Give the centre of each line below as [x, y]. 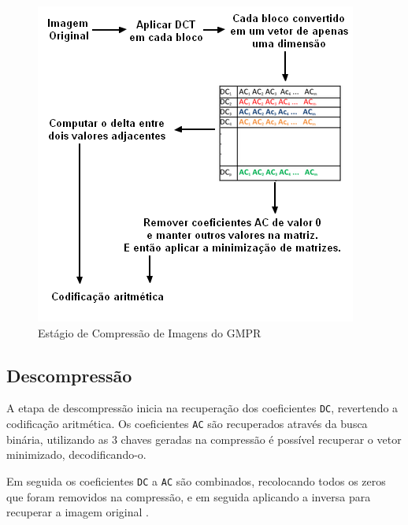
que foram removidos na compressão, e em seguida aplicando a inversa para [189, 496]
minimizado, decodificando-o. [76, 454]
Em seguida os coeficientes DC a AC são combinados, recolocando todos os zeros [196, 480]
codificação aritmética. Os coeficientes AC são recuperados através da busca [187, 424]
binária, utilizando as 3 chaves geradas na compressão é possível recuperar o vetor [204, 439]
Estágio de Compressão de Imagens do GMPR [150, 332]
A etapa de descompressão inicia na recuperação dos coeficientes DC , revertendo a [202, 408]
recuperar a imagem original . [78, 512]
